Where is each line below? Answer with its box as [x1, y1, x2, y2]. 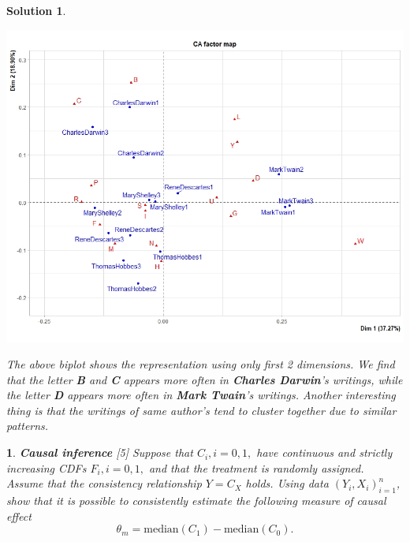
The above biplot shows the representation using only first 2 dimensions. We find [6, 356, 395, 372]
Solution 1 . [6, 2, 66, 18]
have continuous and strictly [256, 444, 393, 461]
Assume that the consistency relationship [6, 475, 202, 492]
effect [6, 507, 32, 524]
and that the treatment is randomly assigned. [148, 459, 364, 476]
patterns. [6, 417, 49, 434]
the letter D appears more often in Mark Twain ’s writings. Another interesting [6, 387, 396, 403]
